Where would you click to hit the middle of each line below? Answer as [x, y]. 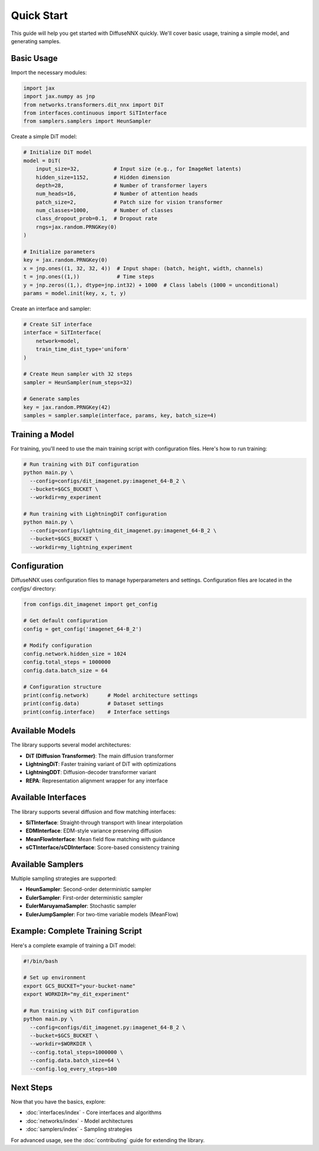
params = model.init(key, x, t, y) [75, 293]
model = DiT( [42, 161]
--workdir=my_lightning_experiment [81, 547]
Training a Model [43, 435]
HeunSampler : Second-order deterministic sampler [89, 889]
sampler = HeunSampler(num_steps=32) [78, 382]
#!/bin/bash [41, 961]
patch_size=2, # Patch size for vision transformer [129, 202]
